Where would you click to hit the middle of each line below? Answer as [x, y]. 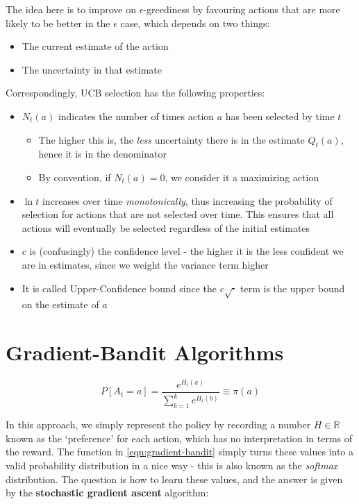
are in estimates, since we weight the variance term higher [145, 264]
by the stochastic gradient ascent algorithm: [107, 493]
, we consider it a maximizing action [242, 177]
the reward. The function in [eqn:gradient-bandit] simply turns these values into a [180, 452]
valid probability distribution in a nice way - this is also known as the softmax [172, 465]
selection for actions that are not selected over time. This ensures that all [178, 214]
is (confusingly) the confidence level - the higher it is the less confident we [186, 251]
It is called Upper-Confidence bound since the [119, 288]
